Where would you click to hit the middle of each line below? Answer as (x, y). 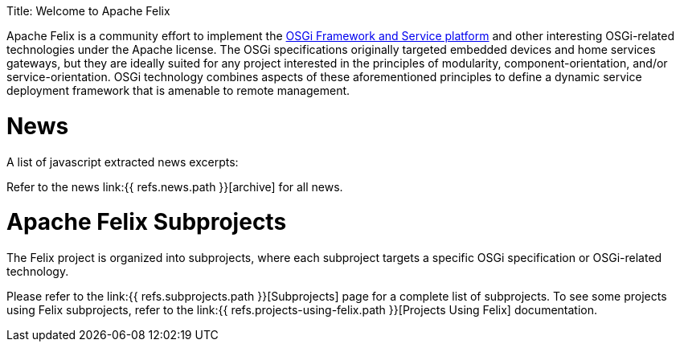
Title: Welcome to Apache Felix (88, 11)
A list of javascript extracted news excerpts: (123, 162)
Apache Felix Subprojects (147, 222)
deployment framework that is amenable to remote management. (178, 90)
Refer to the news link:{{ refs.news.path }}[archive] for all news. (175, 186)
